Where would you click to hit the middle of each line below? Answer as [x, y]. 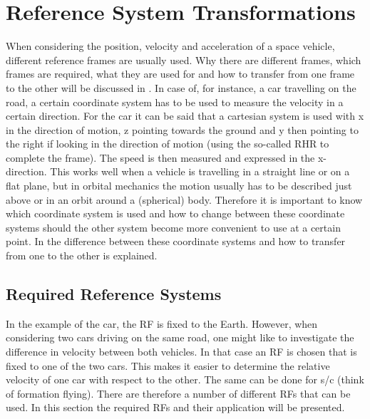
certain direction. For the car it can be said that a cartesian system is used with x [185, 116]
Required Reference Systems [114, 294]
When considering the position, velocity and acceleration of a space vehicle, [170, 46]
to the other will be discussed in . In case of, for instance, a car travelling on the [181, 87]
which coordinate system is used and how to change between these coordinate [175, 213]
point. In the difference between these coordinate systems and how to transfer [176, 241]
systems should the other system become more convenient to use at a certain [173, 227]
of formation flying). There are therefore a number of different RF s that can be [178, 393]
